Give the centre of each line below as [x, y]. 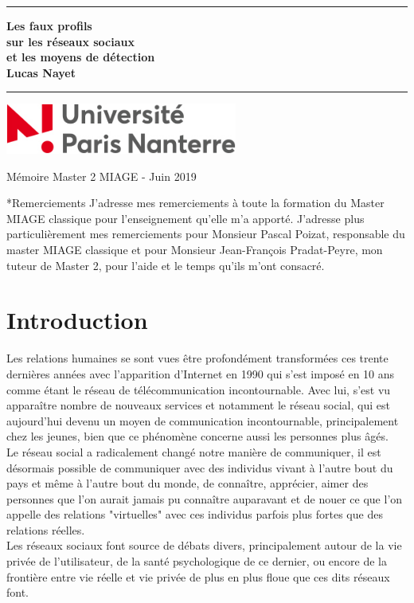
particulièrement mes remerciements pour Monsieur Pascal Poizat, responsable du [206, 234]
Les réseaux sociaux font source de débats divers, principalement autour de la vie [204, 545]
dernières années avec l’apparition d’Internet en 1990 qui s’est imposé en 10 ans [201, 373]
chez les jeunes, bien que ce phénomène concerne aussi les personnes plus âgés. [197, 436]
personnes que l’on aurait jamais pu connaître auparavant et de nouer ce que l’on [205, 498]
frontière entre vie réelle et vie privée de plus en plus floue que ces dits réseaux [198, 576]
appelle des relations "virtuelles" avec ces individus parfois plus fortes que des [195, 514]
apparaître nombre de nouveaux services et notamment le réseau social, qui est [198, 405]
